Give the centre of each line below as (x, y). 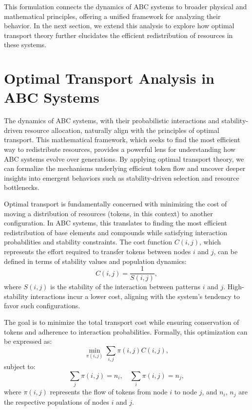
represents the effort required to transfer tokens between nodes (97, 251)
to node (185, 392)
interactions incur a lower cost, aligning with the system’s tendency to (135, 296)
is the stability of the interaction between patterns (125, 287)
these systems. (25, 45)
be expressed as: (28, 341)
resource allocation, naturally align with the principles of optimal (122, 130)
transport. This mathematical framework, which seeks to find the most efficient (122, 140)
